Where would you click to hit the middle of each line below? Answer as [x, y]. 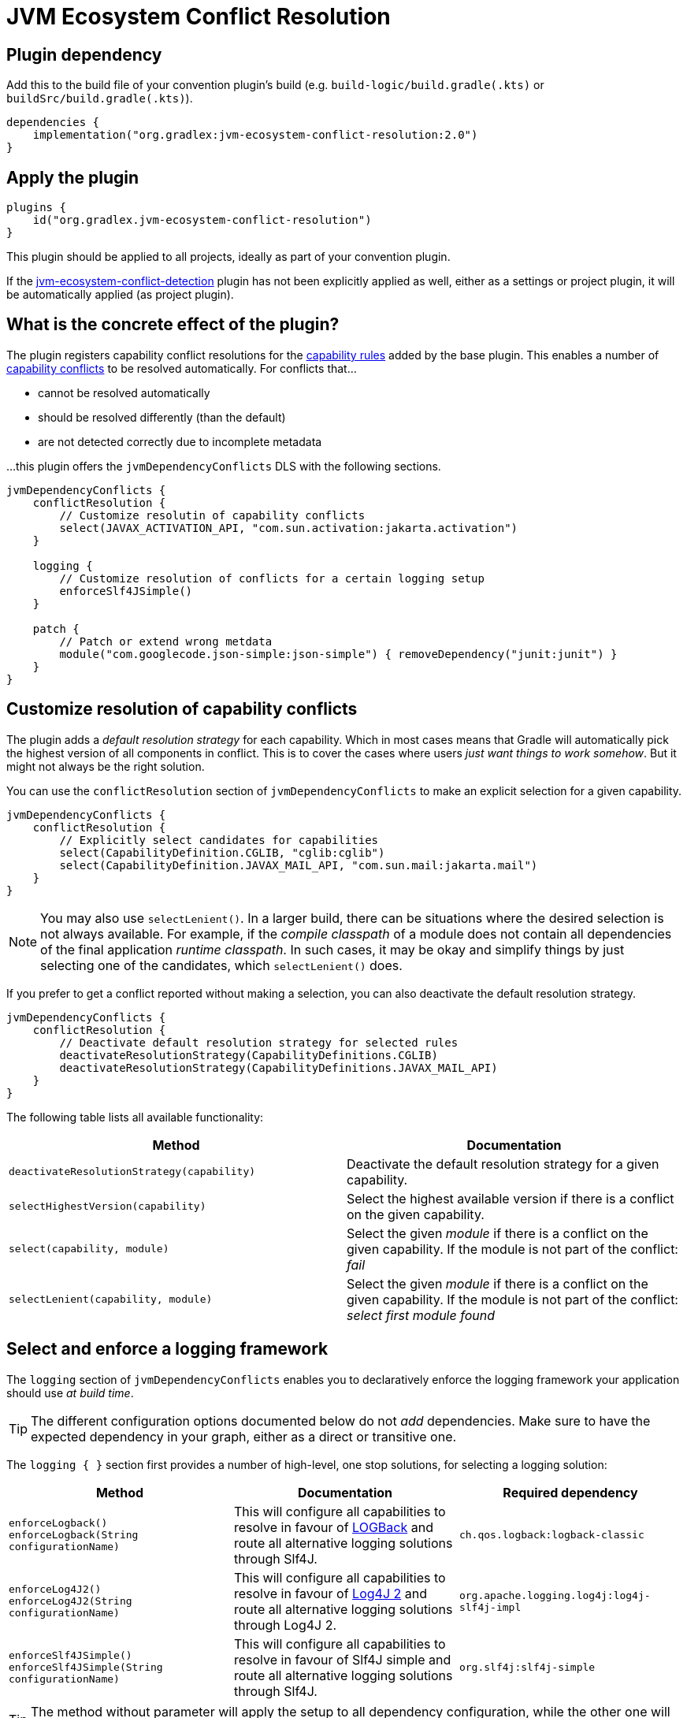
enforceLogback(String [74, 1535]
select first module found [421, 1315]
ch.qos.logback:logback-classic [551, 1535]
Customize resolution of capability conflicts [182, 709]
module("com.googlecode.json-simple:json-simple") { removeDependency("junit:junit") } [338, 654]
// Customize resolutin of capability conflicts [212, 515]
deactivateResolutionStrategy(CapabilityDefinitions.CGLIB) [249, 1055]
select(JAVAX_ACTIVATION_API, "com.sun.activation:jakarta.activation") [289, 528]
